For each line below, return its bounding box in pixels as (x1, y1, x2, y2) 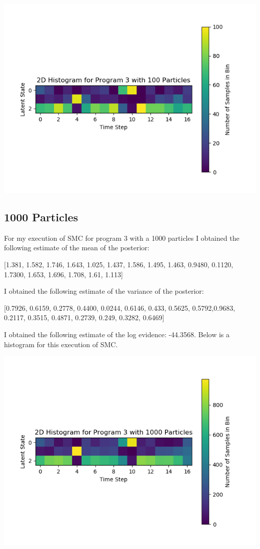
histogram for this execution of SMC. (4, 339, 118, 349)
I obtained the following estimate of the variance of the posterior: (4, 286, 204, 296)
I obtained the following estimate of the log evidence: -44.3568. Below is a (4, 329, 230, 339)
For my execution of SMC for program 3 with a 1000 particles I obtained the (4, 232, 239, 243)
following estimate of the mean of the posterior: (4, 242, 149, 253)
